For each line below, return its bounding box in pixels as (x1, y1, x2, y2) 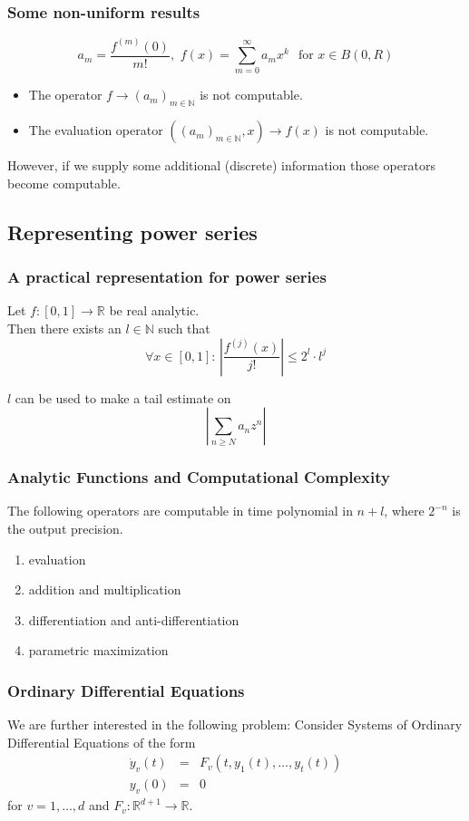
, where (384, 501, 425, 520)
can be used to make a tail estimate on (15, 388, 231, 407)
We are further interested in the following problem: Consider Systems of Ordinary (7, 715, 463, 734)
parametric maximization (28, 641, 169, 660)
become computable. (7, 173, 121, 192)
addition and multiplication (28, 580, 181, 599)
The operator (28, 85, 103, 104)
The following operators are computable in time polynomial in (7, 501, 353, 520)
